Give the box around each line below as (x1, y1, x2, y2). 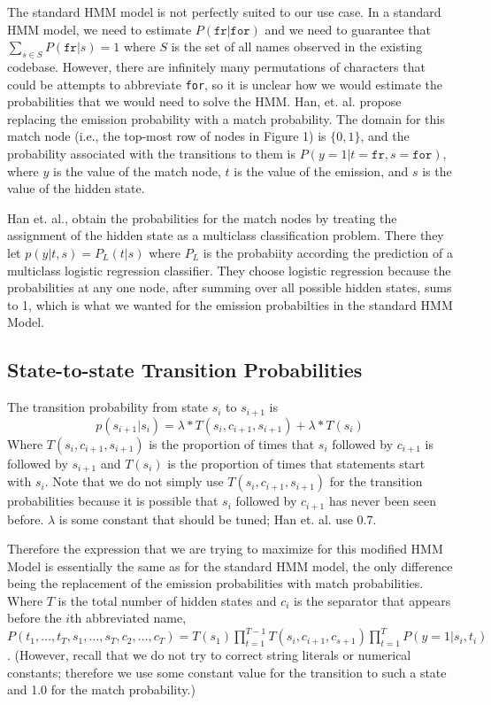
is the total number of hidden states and (58, 591, 277, 609)
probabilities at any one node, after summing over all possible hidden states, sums (7, 278, 452, 297)
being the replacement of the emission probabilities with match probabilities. (7, 574, 424, 593)
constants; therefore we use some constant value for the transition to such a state (7, 662, 447, 681)
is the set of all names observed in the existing (171, 37, 423, 56)
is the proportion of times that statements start (167, 453, 426, 472)
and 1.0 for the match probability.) (7, 680, 196, 699)
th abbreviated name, (70, 608, 187, 627)
